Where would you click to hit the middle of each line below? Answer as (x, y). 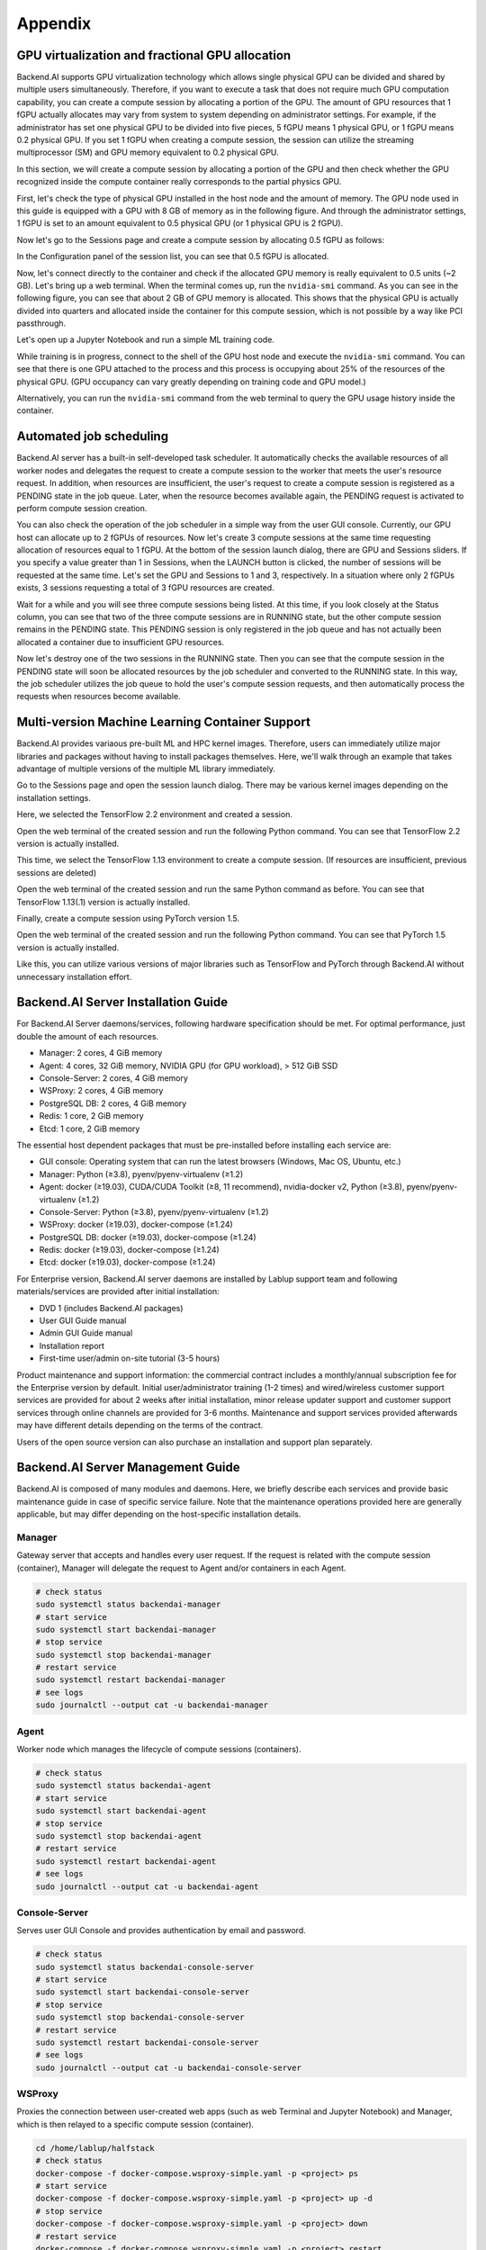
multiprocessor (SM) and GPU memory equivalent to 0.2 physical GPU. (148, 152)
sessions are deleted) (57, 872)
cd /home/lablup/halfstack (95, 2148)
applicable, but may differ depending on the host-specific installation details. (159, 1514)
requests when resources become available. (99, 697)
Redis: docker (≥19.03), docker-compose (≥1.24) (129, 1250)
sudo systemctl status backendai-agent (123, 1786)
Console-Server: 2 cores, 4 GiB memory (114, 1078)
